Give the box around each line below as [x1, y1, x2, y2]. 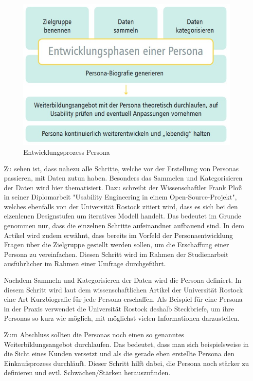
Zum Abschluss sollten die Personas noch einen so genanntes [4, 329, 184, 340]
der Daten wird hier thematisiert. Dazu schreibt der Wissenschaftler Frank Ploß [4, 182, 242, 192]
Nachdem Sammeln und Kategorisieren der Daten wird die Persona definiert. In [4, 275, 242, 285]
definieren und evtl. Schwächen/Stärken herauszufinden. [4, 367, 171, 378]
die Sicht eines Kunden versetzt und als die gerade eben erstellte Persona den [4, 348, 235, 359]
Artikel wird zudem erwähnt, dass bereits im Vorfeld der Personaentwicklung [4, 230, 233, 240]
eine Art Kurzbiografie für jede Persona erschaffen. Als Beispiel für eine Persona [4, 294, 243, 304]
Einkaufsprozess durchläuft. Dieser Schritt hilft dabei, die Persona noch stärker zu [4, 358, 249, 368]
